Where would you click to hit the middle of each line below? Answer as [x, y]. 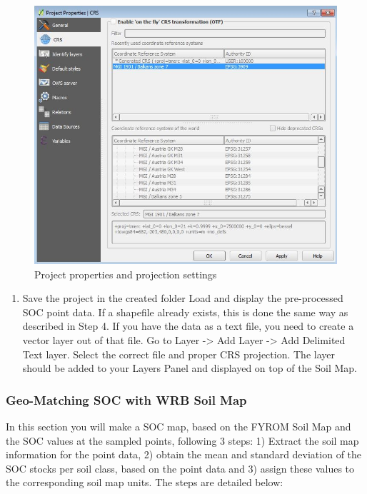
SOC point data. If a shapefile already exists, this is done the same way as [185, 312]
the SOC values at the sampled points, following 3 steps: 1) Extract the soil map [182, 440]
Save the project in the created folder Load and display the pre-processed [183, 298]
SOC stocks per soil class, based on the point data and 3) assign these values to [180, 468]
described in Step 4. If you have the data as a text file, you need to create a [188, 326]
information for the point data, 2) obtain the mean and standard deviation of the [184, 454]
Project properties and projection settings [126, 274]
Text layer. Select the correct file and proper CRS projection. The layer [179, 354]
